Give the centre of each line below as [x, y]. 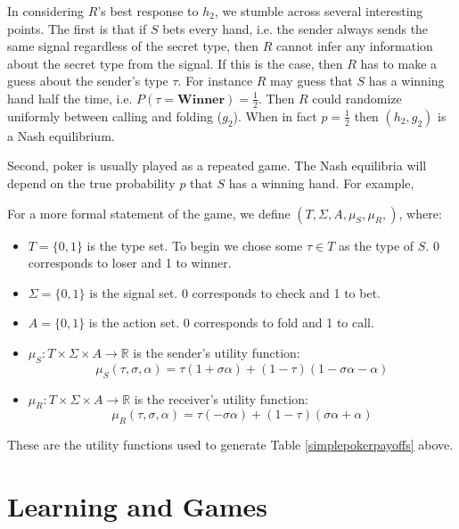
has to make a [399, 63]
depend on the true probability [91, 182]
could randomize [357, 98]
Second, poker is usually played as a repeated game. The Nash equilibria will [217, 165]
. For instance [215, 81]
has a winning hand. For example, [321, 182]
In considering [46, 11]
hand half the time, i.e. [70, 98]
